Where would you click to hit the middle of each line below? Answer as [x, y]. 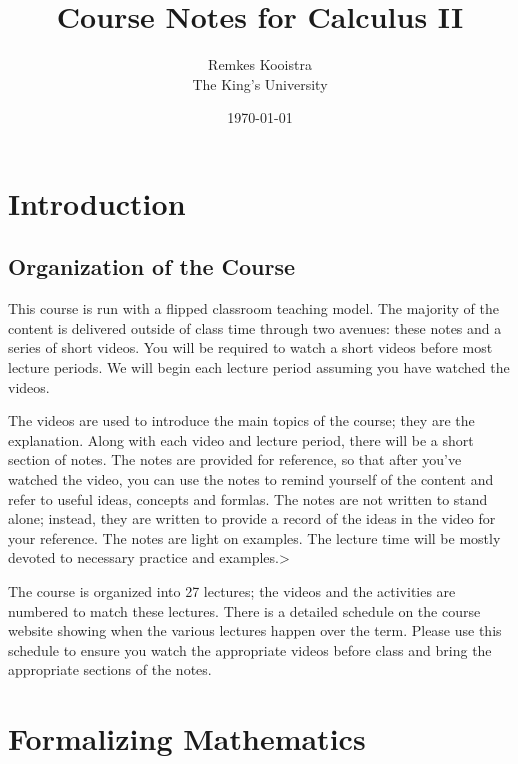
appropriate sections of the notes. [110, 669]
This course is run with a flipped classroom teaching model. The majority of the [253, 308]
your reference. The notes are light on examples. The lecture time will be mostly [254, 537]
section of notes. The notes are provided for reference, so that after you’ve [235, 459]
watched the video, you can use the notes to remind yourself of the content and [251, 479]
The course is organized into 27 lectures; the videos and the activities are [232, 591]
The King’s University [260, 83]
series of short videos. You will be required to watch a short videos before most [250, 347]
